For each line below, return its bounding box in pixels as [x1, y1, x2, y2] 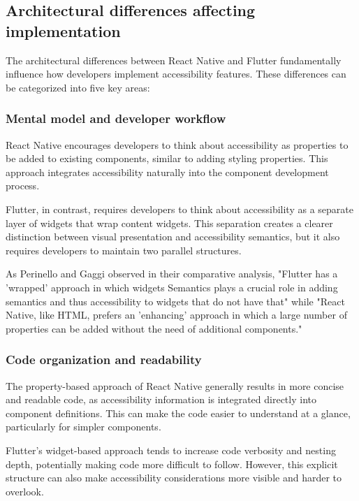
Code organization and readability [6, 351, 202, 368]
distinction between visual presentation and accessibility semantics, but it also [6, 229, 340, 244]
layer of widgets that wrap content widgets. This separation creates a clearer [6, 215, 333, 230]
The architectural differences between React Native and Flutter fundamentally [6, 52, 342, 67]
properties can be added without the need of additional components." [6, 321, 302, 335]
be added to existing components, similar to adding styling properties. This [6, 151, 328, 166]
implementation [6, 20, 121, 41]
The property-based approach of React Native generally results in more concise [6, 378, 344, 393]
